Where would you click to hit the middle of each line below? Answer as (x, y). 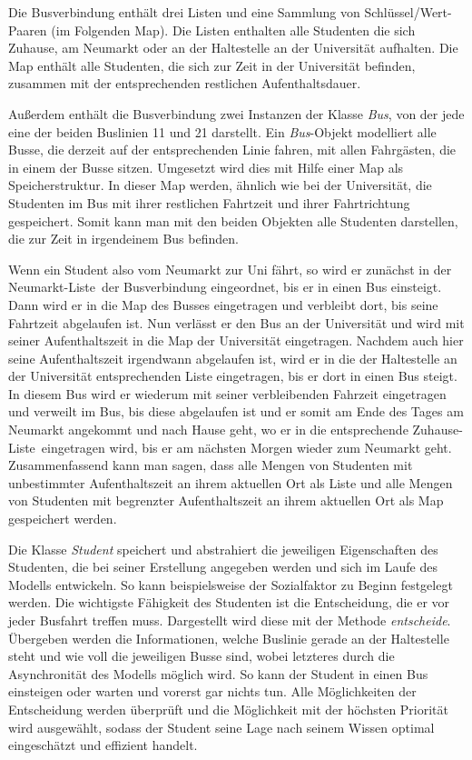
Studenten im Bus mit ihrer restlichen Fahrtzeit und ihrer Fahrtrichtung (209, 202)
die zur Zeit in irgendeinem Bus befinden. (123, 239)
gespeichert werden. (63, 519)
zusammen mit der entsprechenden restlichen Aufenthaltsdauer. (185, 83)
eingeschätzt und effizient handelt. (103, 745)
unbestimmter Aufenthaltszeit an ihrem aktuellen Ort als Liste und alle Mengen (231, 482)
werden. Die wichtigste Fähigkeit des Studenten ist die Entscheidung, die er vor (229, 602)
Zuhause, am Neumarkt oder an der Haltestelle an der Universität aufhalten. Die (233, 48)
